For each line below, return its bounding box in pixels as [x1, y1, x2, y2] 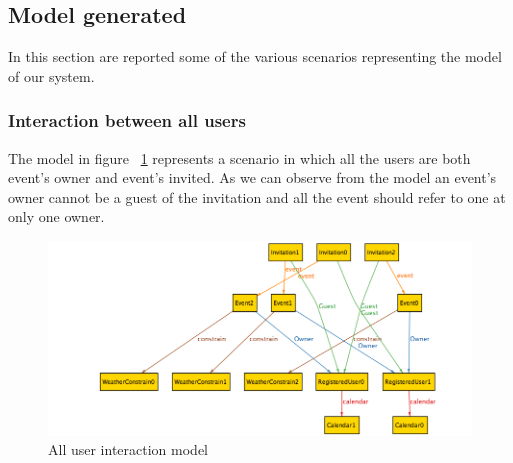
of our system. [8, 65, 95, 86]
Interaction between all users [8, 108, 246, 133]
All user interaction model [48, 439, 208, 460]
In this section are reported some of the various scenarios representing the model [8, 46, 502, 67]
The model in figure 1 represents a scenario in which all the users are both [8, 147, 471, 168]
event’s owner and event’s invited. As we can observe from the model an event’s [8, 167, 497, 188]
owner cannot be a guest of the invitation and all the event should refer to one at [8, 186, 506, 207]
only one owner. [8, 206, 105, 227]
